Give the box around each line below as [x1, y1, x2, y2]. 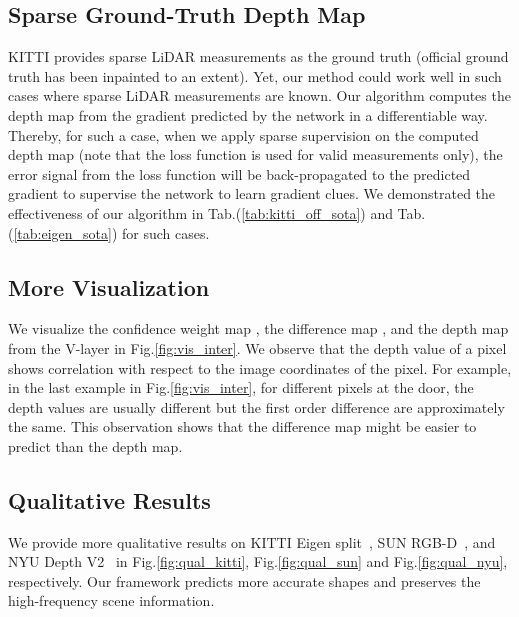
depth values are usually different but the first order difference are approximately [8, 396, 505, 417]
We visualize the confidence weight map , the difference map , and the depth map [8, 318, 509, 339]
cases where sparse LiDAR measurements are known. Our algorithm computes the [8, 85, 511, 106]
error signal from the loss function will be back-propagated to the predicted [8, 163, 471, 184]
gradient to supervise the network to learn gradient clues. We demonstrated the [8, 183, 496, 204]
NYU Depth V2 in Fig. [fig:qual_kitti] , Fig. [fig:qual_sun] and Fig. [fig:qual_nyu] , [8, 551, 508, 572]
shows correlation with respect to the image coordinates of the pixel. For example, [8, 357, 512, 378]
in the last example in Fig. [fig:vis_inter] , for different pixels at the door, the [8, 377, 474, 398]
